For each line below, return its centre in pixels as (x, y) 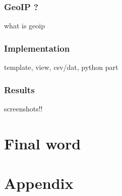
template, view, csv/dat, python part (61, 67)
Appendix (39, 183)
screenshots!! (23, 108)
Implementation (37, 48)
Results (19, 89)
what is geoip (24, 26)
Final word (43, 143)
